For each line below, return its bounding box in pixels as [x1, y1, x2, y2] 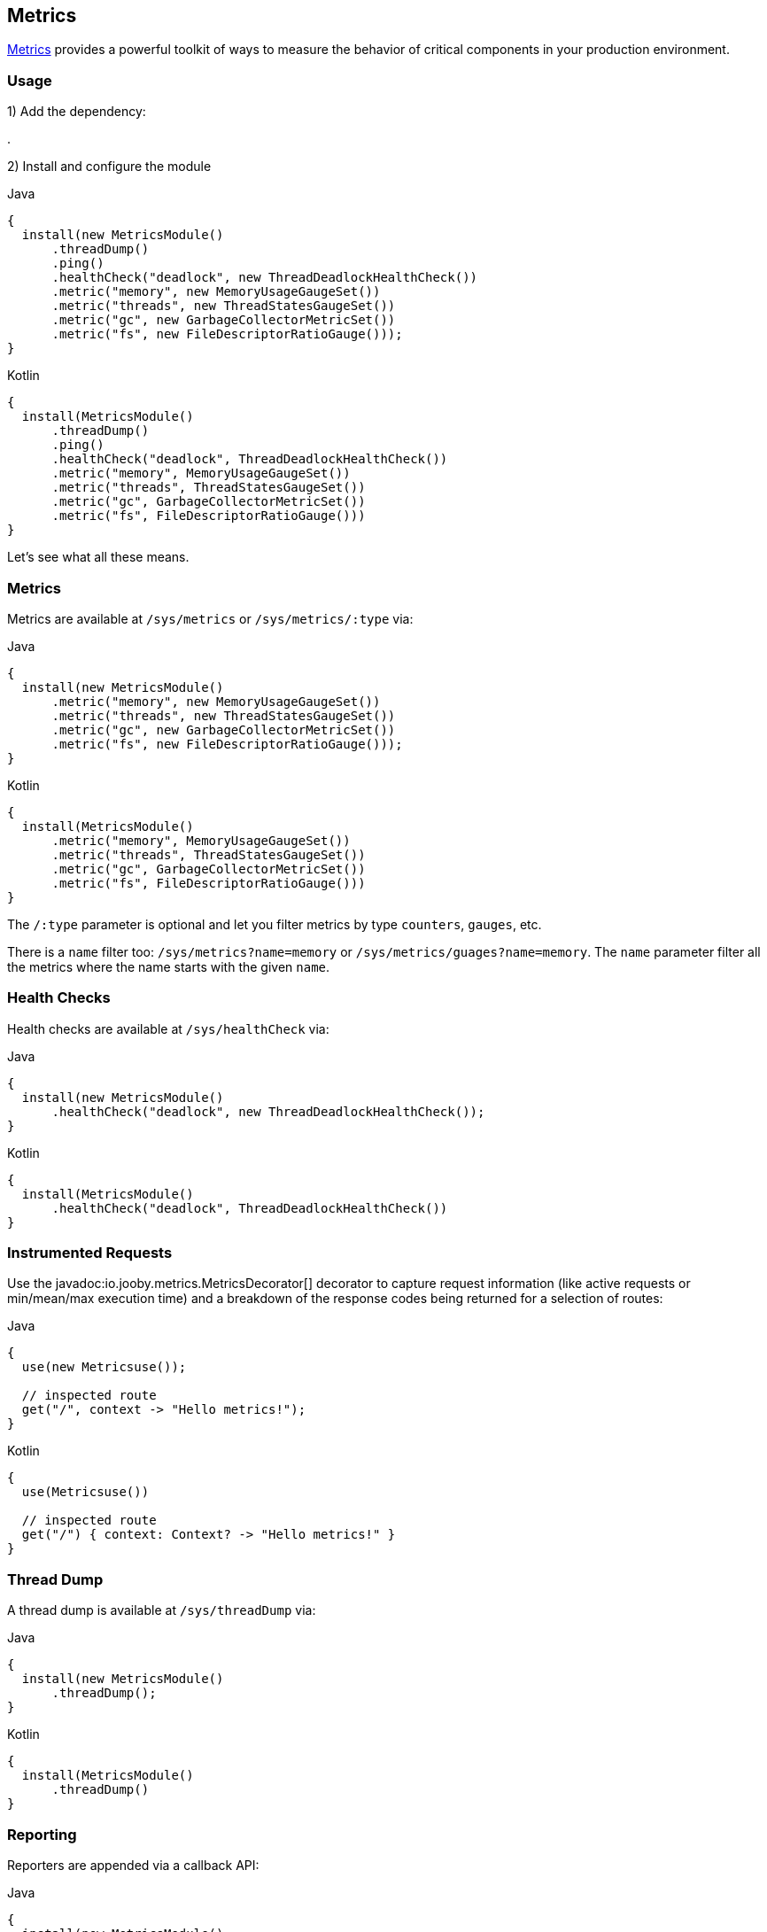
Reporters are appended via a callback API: [7, 1857, 260, 1873]
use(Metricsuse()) [21, 1485, 150, 1500]
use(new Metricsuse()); [21, 1360, 187, 1375]
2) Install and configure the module [7, 159, 212, 175]
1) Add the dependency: [7, 104, 146, 120]
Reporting [7, 1825, 77, 1843]
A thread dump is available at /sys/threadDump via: [7, 1602, 316, 1618]
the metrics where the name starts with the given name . [7, 958, 330, 974]
